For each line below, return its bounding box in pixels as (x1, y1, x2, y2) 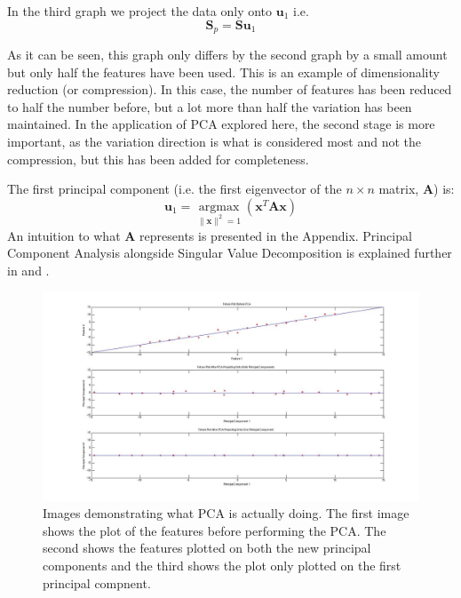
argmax (198, 200, 240, 213)
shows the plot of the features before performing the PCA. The (43, 521, 386, 539)
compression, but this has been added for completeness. (7, 149, 309, 168)
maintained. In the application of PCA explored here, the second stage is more (7, 115, 435, 133)
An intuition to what (7, 226, 121, 244)
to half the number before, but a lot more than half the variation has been (7, 97, 412, 116)
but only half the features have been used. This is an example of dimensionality (7, 62, 440, 81)
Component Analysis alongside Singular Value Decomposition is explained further (7, 243, 452, 262)
